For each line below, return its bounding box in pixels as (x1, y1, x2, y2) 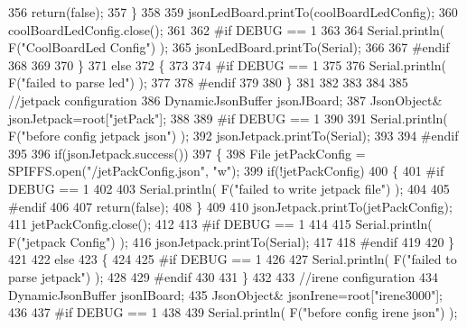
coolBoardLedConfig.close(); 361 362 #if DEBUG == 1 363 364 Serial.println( (8, 20, 445, 39)
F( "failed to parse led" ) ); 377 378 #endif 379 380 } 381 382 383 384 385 (8, 73, 408, 92)
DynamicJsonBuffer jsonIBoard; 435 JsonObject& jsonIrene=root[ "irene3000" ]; (8, 285, 444, 304)
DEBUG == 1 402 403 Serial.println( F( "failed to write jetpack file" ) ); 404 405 (8, 178, 450, 197)
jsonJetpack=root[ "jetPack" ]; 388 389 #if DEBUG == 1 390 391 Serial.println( (8, 108, 448, 127)
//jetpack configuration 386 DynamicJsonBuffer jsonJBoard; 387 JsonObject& (8, 90, 443, 109)
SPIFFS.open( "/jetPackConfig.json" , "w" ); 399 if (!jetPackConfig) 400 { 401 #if (8, 161, 444, 180)
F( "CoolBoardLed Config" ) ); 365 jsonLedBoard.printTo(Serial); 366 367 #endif (8, 38, 450, 57)
